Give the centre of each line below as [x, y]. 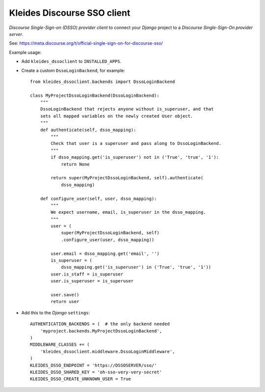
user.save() [65, 295]
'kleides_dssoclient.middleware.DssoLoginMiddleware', [107, 351]
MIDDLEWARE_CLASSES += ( [60, 345]
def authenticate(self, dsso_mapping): [88, 130]
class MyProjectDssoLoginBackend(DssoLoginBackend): [95, 95]
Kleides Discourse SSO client [70, 13]
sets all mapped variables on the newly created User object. [117, 116]
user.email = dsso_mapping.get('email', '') [105, 253]
